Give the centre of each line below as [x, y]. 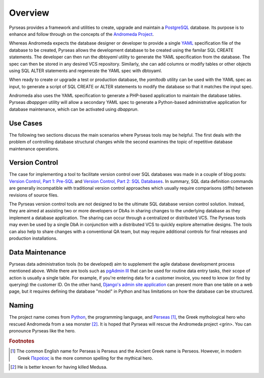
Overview [29, 13]
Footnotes [22, 341]
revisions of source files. [34, 195]
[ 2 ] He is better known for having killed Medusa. [59, 367]
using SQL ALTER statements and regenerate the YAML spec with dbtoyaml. [86, 71]
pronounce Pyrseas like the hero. [42, 331]
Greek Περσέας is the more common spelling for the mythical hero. [86, 358]
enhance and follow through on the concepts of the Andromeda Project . [81, 34]
